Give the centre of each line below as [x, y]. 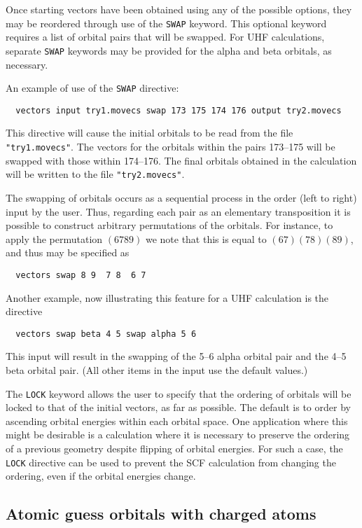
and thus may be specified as [68, 252]
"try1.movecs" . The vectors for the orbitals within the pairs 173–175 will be [170, 146]
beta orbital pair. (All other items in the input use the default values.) [157, 369]
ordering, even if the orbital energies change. [101, 476]
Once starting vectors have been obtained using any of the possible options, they [179, 9]
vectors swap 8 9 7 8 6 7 [81, 275]
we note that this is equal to [206, 238]
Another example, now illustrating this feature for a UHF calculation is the [167, 297]
